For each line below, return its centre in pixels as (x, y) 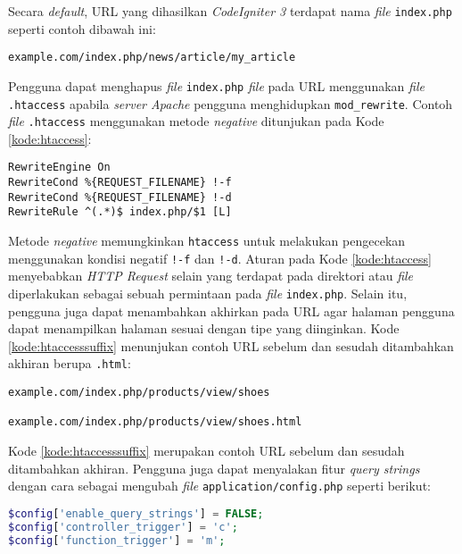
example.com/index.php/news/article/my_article (152, 58)
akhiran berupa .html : (70, 363)
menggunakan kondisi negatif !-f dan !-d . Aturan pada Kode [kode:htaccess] (220, 258)
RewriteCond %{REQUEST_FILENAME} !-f (120, 183)
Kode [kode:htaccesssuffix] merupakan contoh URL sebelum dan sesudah (206, 451)
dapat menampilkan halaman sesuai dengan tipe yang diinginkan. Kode (204, 328)
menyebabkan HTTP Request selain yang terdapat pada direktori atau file (211, 276)
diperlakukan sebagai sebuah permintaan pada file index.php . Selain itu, (208, 293)
